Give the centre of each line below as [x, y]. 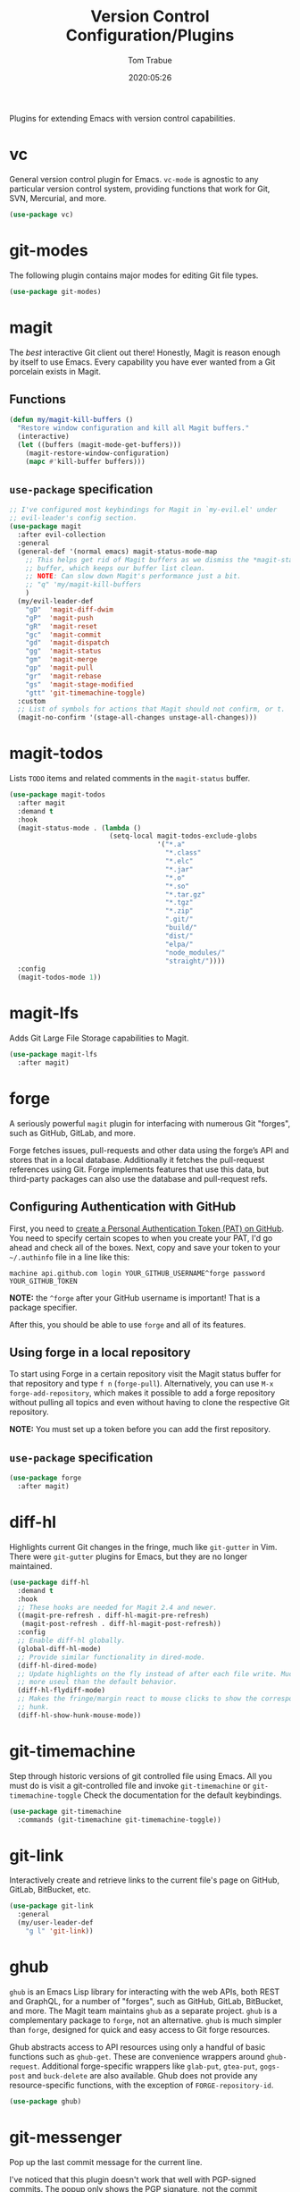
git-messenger [66, 2137]
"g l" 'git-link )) [59, 1931]
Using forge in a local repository [100, 1353]
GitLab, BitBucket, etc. [50, 1890]
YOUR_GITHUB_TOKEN [43, 1281]
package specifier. [43, 1307]
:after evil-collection [61, 535]
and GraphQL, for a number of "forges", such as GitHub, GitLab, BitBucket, [146, 2001]
